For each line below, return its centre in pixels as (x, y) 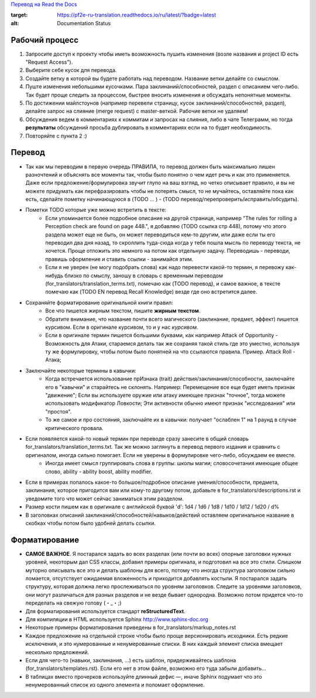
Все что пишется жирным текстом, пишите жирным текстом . (123, 311)
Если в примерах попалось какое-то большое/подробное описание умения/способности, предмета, (152, 482)
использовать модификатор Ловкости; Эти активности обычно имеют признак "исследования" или (170, 403)
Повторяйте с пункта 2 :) (56, 136)
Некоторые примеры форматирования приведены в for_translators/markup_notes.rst (131, 627)
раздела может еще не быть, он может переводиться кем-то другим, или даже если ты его (160, 235)
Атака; (53, 360)
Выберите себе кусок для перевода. (71, 70)
